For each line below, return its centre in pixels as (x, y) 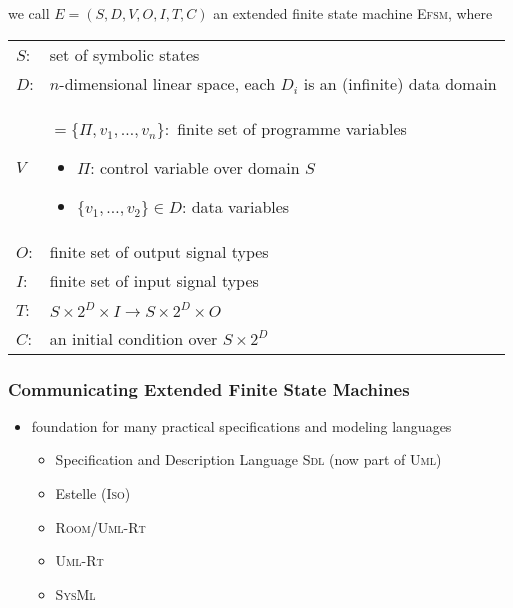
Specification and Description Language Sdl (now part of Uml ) (248, 459)
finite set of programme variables (292, 128)
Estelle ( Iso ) (93, 493)
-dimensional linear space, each (167, 83)
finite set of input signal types (154, 280)
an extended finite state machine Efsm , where (353, 13)
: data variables (235, 206)
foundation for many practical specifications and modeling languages (241, 425)
